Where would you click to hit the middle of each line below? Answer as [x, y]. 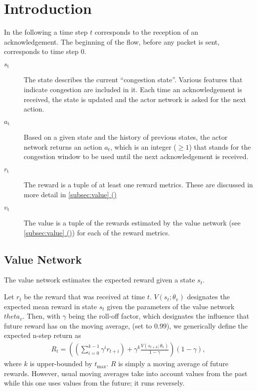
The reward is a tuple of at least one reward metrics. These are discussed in [138, 185]
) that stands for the [220, 146]
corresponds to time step [41, 51]
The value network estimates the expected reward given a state [100, 280]
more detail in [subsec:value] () [70, 195]
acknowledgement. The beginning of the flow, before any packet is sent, [112, 41]
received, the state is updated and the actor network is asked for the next [135, 99]
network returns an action [63, 146]
